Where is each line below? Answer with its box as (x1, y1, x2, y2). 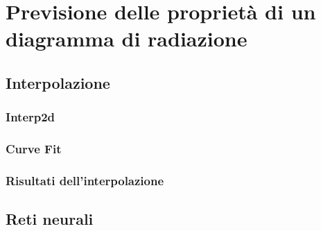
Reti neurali (6, 208, 94, 230)
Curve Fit (6, 140, 62, 157)
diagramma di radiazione (6, 24, 248, 53)
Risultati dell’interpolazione (6, 171, 164, 189)
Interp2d (6, 108, 55, 126)
